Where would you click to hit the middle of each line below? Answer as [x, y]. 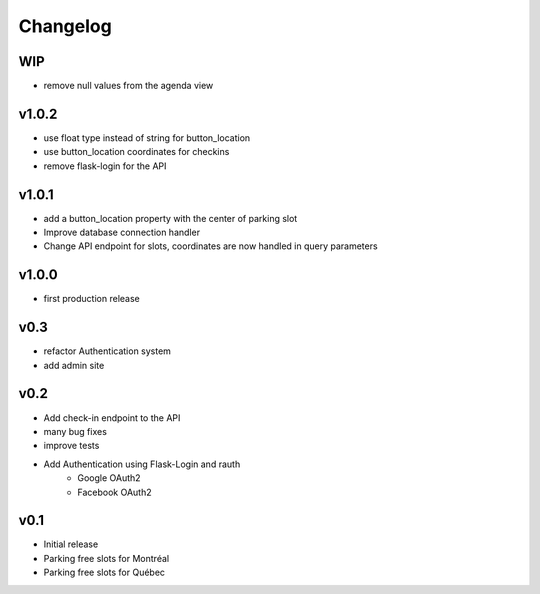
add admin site [74, 365]
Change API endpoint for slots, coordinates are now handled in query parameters [211, 246]
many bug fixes [75, 431]
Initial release [71, 544]
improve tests [71, 446]
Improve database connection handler [121, 232]
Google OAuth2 [109, 478]
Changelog [65, 26]
